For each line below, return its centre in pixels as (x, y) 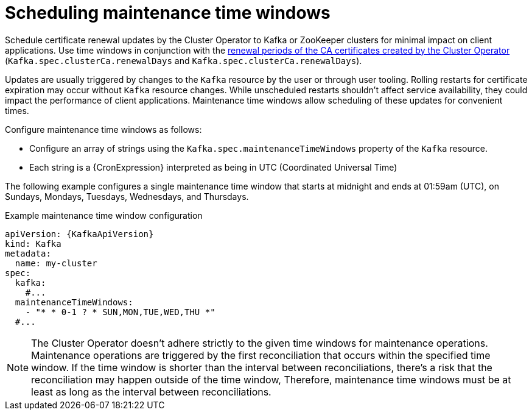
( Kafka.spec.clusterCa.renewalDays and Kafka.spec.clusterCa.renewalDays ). (184, 60)
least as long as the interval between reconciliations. (151, 392)
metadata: (28, 253)
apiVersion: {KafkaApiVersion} (79, 234)
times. (17, 110)
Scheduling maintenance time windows (168, 13)
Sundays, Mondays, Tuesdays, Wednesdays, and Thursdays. (127, 196)
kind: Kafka (33, 243)
